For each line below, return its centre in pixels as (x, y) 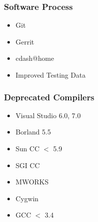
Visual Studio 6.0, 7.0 (48, 115)
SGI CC (28, 165)
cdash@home (35, 58)
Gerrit (25, 41)
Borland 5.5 (33, 132)
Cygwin (27, 198)
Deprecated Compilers (49, 97)
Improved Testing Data (50, 75)
